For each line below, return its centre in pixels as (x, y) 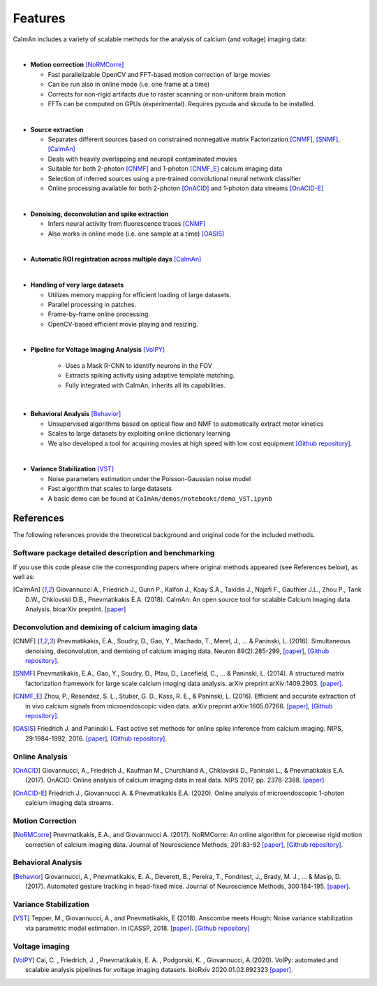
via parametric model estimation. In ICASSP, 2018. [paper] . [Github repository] (138, 928)
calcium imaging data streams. (69, 803)
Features (39, 18)
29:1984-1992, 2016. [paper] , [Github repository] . (96, 738)
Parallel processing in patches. (92, 304)
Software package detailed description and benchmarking (114, 553)
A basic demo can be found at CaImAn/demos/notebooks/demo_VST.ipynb (160, 498)
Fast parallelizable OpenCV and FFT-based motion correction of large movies (159, 74)
